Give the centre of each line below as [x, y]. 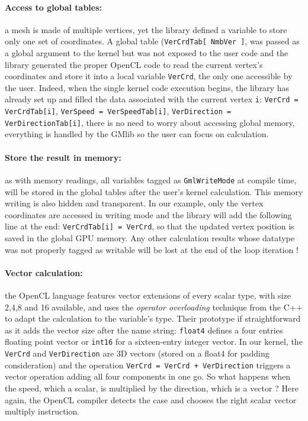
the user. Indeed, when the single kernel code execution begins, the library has [147, 87]
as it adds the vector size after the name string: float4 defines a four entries [144, 330]
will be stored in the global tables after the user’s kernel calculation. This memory [154, 191]
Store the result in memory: [63, 157]
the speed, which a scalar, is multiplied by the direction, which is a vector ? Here [152, 388]
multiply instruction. [42, 411]
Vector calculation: [44, 272]
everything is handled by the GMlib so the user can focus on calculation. [137, 134]
